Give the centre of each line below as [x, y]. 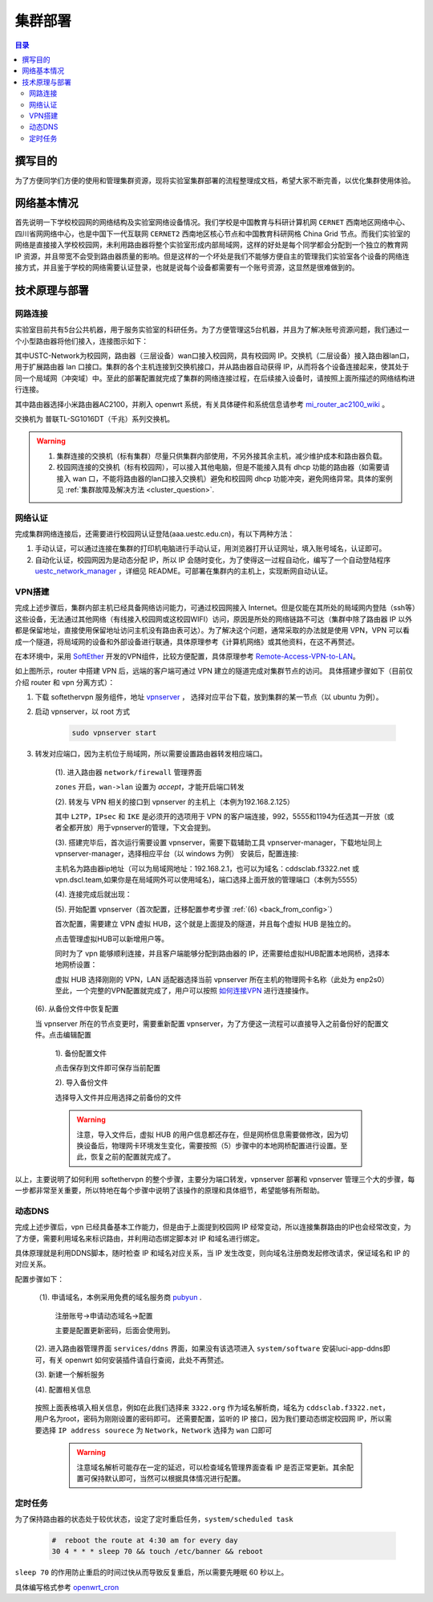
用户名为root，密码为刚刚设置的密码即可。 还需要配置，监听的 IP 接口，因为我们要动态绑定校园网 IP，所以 [210, 1419]
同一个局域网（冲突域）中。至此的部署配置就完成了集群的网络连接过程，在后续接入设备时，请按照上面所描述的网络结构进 [215, 378]
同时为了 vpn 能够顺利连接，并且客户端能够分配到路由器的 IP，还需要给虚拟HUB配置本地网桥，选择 [219, 953]
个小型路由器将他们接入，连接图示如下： [81, 340]
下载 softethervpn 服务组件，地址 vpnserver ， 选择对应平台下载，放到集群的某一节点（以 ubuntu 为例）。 [209, 697]
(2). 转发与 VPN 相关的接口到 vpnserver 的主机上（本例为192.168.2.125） [174, 801]
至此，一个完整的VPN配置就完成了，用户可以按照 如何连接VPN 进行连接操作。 [184, 991]
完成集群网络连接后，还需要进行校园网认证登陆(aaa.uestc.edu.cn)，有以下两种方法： [155, 534]
